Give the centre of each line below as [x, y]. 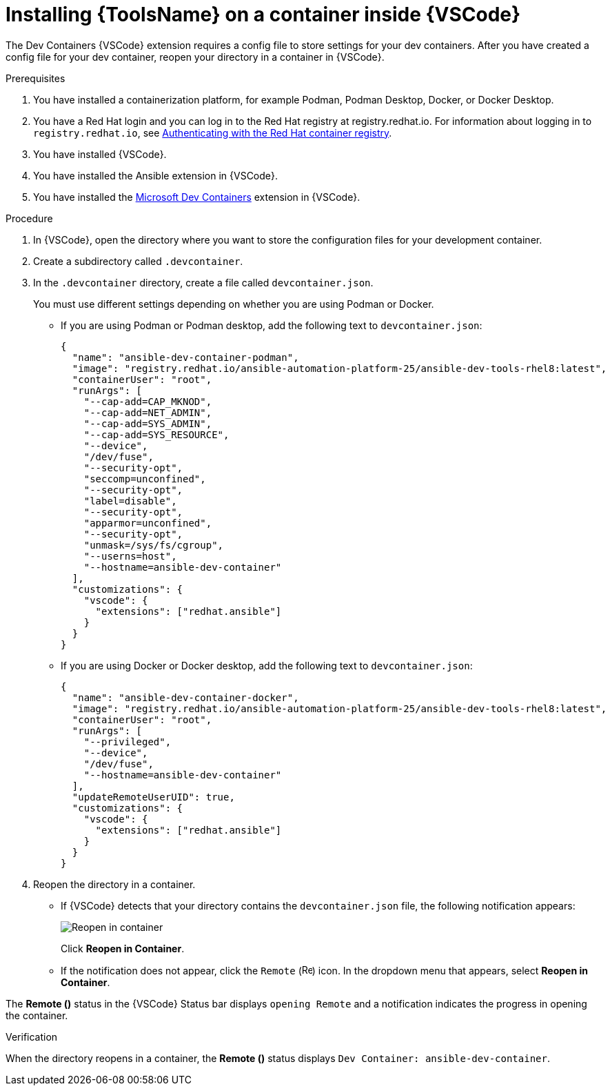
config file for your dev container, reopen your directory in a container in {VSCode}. [195, 57]
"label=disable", [130, 501]
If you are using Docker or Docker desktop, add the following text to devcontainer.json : [267, 665]
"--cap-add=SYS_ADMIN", [148, 423]
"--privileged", [128, 741]
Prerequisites [35, 78]
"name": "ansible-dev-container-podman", [185, 357]
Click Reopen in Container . [123, 948]
